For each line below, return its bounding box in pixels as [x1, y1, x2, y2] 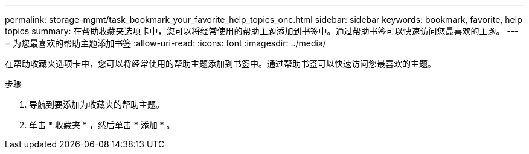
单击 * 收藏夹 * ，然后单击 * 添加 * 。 [29, 120, 175, 130]
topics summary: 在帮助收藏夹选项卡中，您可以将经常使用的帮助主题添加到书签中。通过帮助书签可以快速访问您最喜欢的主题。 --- [5, 26, 519, 36]
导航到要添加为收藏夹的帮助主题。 [29, 99, 164, 109]
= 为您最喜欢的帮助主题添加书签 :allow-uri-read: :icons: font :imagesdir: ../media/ [5, 38, 326, 48]
